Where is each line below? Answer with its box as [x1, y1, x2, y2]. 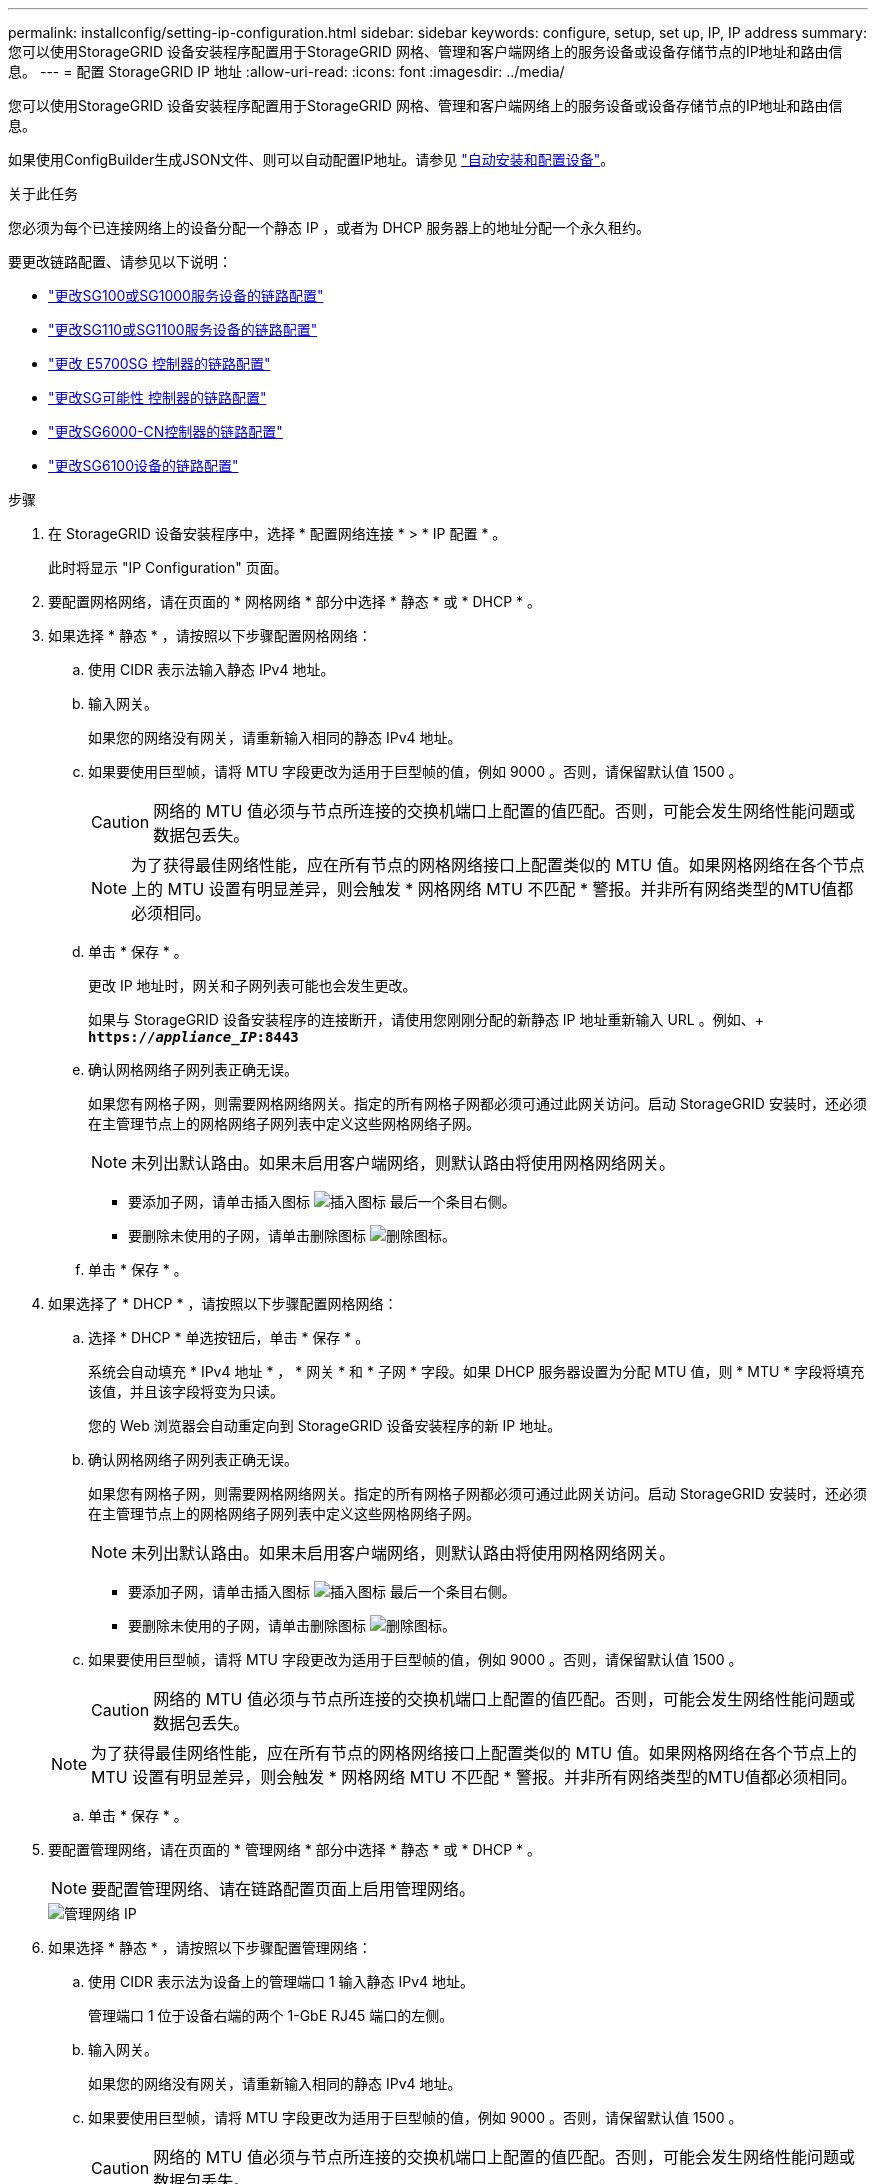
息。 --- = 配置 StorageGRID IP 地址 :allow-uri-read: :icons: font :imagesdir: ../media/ [8, 63, 565, 80]
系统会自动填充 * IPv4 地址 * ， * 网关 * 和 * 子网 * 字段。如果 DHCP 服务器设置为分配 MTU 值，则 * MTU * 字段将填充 [88, 1363, 865, 1380]
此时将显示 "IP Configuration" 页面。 [48, 559, 288, 576]
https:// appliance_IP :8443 [88, 1029, 299, 1045]
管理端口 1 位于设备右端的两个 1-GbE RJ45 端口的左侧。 [88, 2007, 454, 2024]
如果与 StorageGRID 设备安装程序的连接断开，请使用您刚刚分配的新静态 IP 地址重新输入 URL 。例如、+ [88, 1011, 764, 1028]
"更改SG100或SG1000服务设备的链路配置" [48, 287, 324, 304]
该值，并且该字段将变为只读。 [88, 1383, 284, 1400]
